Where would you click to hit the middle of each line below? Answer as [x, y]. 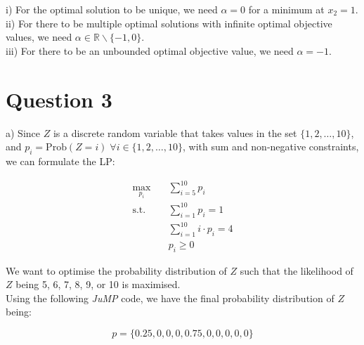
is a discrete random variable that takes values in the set [175, 132]
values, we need [39, 37]
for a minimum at [286, 9]
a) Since [23, 132]
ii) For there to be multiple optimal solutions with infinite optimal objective [169, 23]
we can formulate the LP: [60, 161]
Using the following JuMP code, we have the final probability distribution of [170, 298]
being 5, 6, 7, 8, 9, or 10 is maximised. [98, 284]
